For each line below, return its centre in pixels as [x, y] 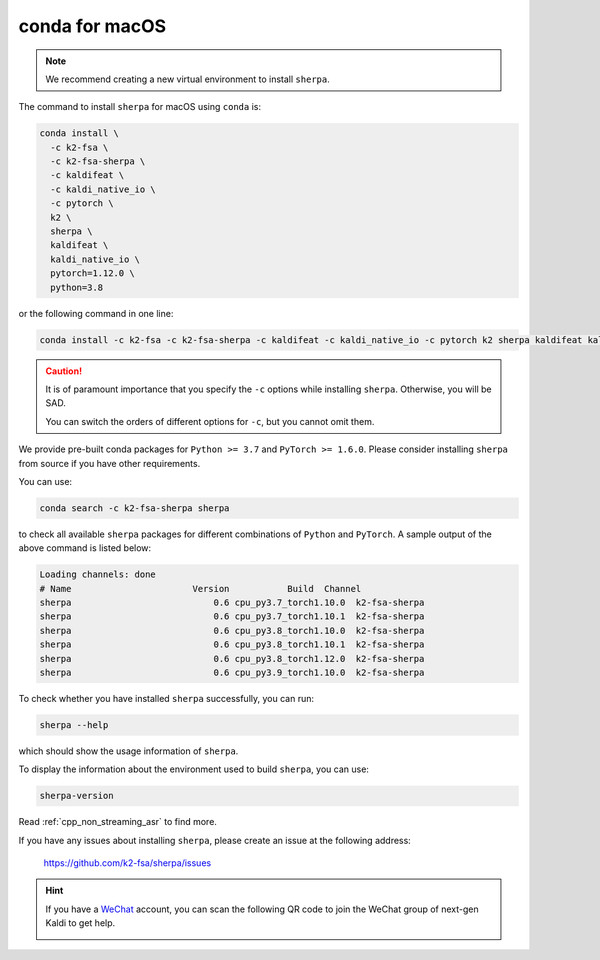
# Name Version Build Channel [200, 588]
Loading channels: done [98, 574]
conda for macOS [92, 26]
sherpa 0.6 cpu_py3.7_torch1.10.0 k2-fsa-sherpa [232, 603]
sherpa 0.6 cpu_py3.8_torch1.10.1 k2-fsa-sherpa [232, 644]
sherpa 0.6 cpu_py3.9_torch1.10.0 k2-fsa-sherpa [232, 672]
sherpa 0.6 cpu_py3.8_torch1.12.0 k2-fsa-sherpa [232, 658]
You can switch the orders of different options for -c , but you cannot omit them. [210, 421]
